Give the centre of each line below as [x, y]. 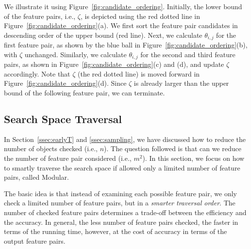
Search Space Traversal [63, 119]
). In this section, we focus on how [193, 158]
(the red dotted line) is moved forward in [139, 73]
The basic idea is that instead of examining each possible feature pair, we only [120, 193]
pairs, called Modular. [36, 177]
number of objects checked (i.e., [51, 148]
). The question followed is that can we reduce [173, 148]
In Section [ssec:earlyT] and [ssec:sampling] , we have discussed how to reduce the [125, 139]
